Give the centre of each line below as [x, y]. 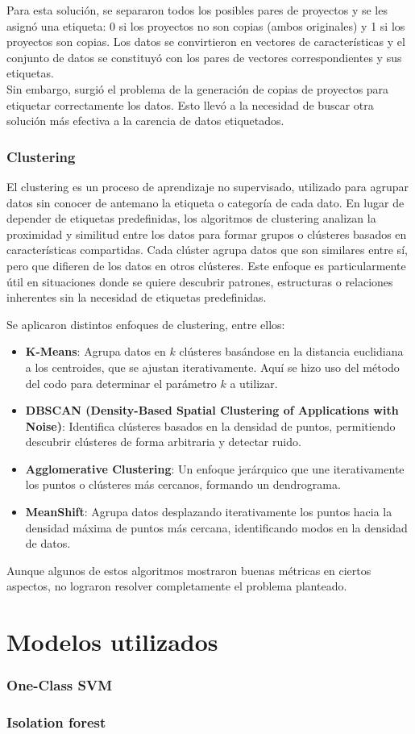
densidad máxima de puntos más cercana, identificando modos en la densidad [216, 527]
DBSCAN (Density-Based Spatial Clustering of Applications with [212, 410]
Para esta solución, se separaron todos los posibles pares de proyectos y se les [197, 10]
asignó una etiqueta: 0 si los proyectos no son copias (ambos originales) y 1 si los [206, 25]
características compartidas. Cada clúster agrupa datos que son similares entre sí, [207, 250]
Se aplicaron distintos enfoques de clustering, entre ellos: [146, 324]
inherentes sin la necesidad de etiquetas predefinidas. [137, 297]
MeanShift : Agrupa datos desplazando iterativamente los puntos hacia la [209, 512]
